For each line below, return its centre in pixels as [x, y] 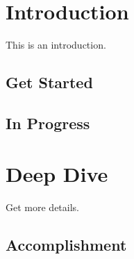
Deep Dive [57, 174]
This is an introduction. [56, 45]
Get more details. [42, 207]
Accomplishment [66, 245]
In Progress [48, 123]
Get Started [49, 82]
